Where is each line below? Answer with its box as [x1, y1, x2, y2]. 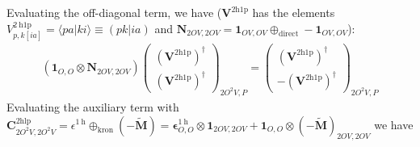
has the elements [252, 4, 335, 20]
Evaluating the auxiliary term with [6, 98, 179, 115]
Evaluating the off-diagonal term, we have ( [6, 4, 222, 20]
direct [278, 30, 299, 39]
